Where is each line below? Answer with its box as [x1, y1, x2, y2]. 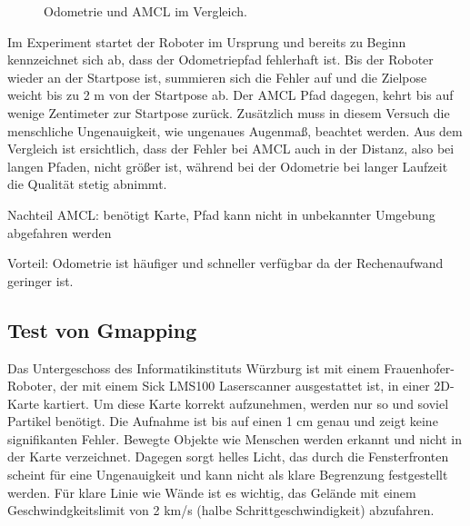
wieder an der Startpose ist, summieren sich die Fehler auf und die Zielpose [7, 67, 427, 86]
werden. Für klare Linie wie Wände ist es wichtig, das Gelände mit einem [7, 482, 416, 501]
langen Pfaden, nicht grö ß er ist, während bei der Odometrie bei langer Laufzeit [7, 156, 448, 175]
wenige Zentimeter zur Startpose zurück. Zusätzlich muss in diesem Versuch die [7, 103, 450, 122]
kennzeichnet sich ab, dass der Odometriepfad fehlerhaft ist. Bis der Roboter [7, 50, 434, 69]
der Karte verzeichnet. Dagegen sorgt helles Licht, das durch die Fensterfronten [7, 447, 449, 466]
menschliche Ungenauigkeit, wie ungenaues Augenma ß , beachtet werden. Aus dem [7, 121, 463, 140]
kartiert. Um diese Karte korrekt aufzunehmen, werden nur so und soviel [43, 393, 449, 412]
